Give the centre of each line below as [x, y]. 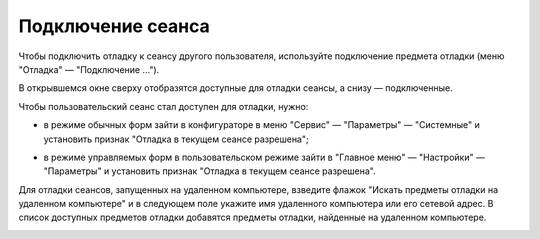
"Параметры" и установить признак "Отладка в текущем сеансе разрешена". [209, 171]
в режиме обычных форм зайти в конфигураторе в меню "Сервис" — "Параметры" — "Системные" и [261, 125]
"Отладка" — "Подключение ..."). [89, 69]
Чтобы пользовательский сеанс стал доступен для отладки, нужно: [163, 106]
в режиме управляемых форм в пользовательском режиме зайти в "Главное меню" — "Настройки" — [264, 157]
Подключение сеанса [114, 26]
